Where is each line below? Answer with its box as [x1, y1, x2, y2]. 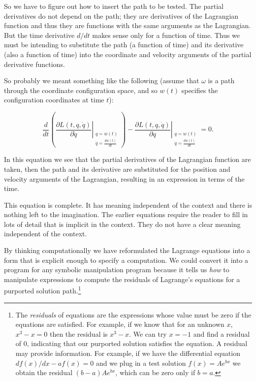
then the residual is [49, 328, 108, 339]
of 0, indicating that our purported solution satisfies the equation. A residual [15, 338, 248, 349]
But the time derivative [4, 30, 75, 40]
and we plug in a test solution [96, 357, 186, 368]
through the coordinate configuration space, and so [4, 85, 158, 95]
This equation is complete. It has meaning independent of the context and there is [4, 199, 252, 210]
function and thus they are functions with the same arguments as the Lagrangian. [4, 20, 251, 31]
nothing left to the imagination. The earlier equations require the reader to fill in [4, 209, 248, 220]
